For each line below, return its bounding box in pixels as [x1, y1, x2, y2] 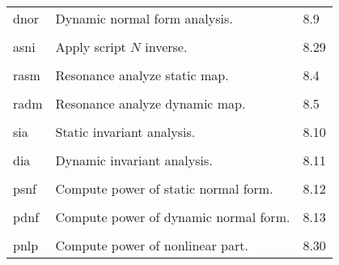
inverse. [145, 37, 188, 56]
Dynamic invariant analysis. [55, 151, 213, 169]
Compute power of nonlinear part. [55, 236, 248, 254]
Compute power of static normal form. [55, 179, 273, 198]
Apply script [55, 37, 126, 56]
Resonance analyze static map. [55, 66, 229, 84]
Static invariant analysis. [55, 122, 196, 141]
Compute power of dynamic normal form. [55, 207, 290, 226]
